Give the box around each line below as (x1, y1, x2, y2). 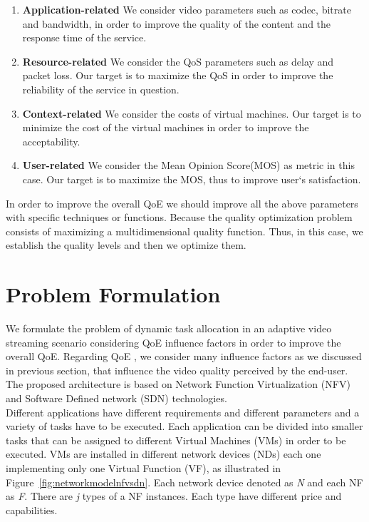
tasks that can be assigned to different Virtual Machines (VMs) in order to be (6, 432, 346, 447)
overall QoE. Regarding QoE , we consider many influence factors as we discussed (6, 349, 362, 364)
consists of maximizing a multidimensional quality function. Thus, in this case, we (6, 223, 363, 238)
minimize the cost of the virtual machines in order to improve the (22, 120, 309, 135)
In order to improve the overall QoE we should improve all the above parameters (6, 195, 358, 210)
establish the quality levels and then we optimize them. (6, 237, 246, 252)
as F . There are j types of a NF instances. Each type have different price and (6, 488, 342, 503)
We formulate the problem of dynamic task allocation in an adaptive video (6, 321, 332, 336)
